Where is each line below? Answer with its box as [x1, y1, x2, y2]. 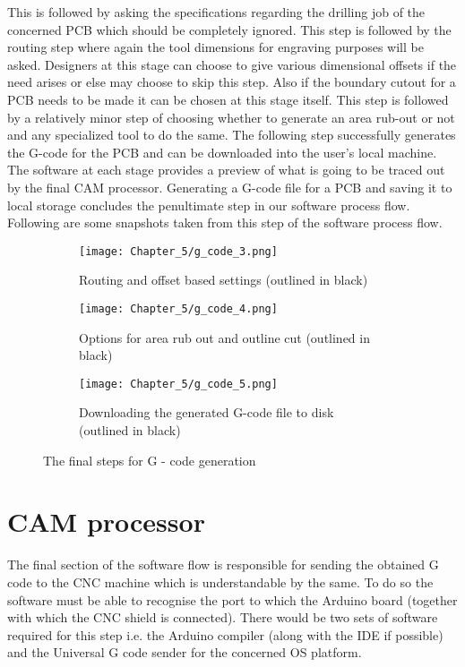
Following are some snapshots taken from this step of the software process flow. [7, 213, 443, 232]
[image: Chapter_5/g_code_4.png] [79, 302, 278, 315]
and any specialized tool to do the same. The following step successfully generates [7, 125, 456, 144]
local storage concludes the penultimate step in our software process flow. [7, 195, 410, 214]
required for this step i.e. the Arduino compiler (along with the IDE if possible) [7, 625, 443, 644]
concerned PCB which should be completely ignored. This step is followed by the [7, 20, 452, 38]
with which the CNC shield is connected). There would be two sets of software [7, 608, 438, 627]
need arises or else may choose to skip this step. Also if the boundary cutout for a [7, 73, 456, 91]
